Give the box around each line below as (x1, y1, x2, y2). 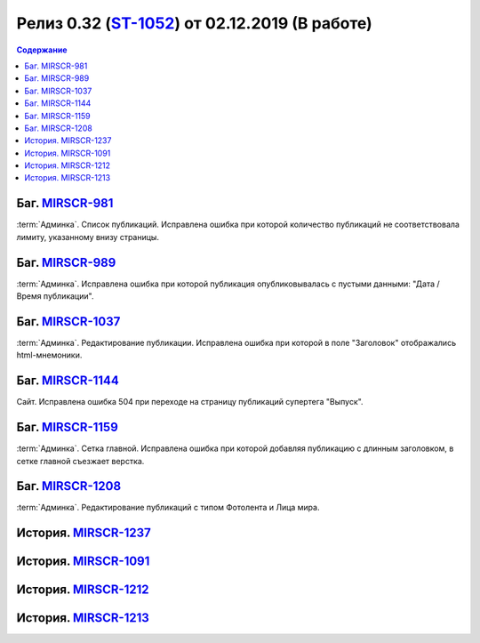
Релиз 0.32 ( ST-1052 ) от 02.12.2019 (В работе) (16, 13, 372, 33)
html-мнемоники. (16, 350, 83, 360)
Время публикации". (16, 291, 94, 301)
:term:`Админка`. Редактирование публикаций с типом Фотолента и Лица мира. (16, 502, 320, 513)
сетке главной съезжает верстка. (16, 455, 145, 466)
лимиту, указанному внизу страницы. (16, 231, 160, 242)
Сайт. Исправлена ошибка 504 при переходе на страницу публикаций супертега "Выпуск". (16, 397, 364, 407)
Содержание (16, 44, 68, 55)
